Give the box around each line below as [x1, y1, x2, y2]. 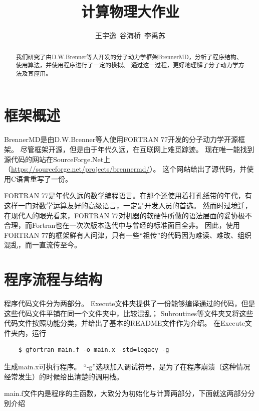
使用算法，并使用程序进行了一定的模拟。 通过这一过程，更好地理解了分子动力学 [16, 61, 238, 69]
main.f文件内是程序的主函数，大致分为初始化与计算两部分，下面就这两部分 [4, 388, 248, 398]
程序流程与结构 [4, 269, 103, 290]
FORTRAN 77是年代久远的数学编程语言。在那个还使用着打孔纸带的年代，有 [4, 190, 252, 201]
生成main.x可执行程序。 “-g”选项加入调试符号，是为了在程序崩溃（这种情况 [4, 361, 250, 372]
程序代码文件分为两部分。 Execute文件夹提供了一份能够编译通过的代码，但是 [4, 298, 255, 309]
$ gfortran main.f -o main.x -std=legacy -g [18, 346, 169, 354]
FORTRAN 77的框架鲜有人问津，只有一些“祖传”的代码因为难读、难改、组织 [4, 229, 252, 240]
